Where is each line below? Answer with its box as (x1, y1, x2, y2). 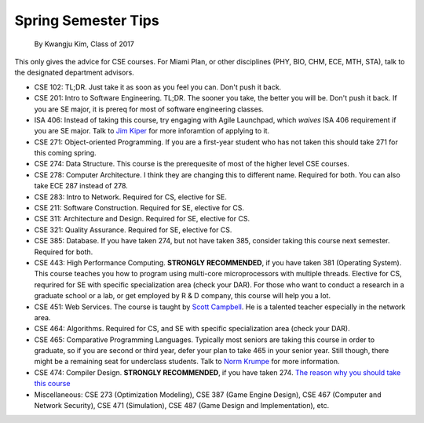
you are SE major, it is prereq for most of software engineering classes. (34, 104, 265, 114)
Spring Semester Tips (14, 12, 160, 29)
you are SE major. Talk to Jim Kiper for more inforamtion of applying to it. (34, 126, 270, 136)
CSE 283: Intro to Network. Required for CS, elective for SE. (34, 192, 228, 202)
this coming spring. (34, 148, 97, 158)
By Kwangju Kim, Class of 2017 (34, 39, 135, 49)
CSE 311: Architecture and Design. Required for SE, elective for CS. (34, 214, 250, 224)
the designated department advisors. (14, 67, 135, 78)
